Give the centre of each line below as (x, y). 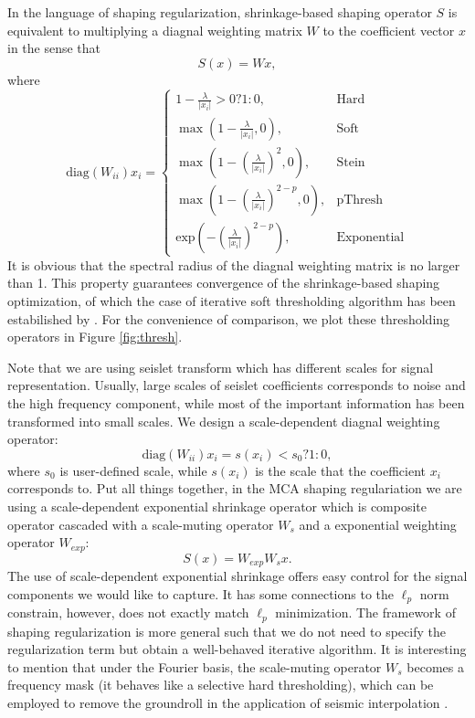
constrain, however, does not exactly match (128, 612)
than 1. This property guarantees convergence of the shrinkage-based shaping (224, 283)
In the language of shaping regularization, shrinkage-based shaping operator (220, 12)
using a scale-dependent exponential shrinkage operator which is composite (217, 506)
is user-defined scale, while (133, 470)
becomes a (435, 666)
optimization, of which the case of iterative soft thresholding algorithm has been (232, 301)
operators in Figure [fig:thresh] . (95, 337)
